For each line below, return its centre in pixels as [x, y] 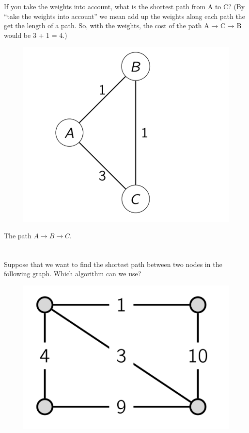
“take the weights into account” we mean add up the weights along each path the [124, 16]
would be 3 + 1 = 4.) [36, 35]
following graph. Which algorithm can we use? [73, 274]
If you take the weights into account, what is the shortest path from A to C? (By [124, 7]
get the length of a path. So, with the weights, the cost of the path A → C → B [123, 25]
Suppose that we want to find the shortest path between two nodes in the [113, 264]
